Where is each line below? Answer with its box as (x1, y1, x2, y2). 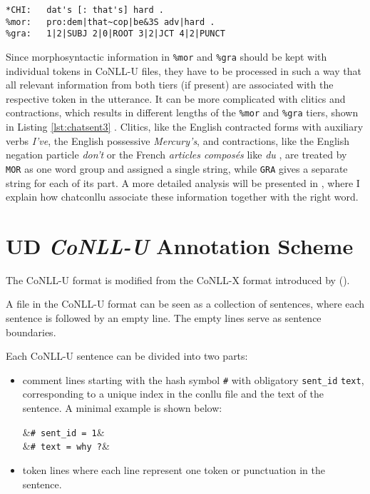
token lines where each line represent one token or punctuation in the (22, 462, 325, 477)
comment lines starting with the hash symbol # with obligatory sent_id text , (22, 372, 364, 387)
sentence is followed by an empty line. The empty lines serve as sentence (6, 311, 322, 325)
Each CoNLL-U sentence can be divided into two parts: (6, 348, 248, 363)
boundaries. (6, 324, 56, 339)
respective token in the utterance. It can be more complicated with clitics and (6, 91, 346, 106)
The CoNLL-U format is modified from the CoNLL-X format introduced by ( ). (6, 272, 350, 287)
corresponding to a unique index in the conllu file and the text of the (22, 386, 324, 401)
